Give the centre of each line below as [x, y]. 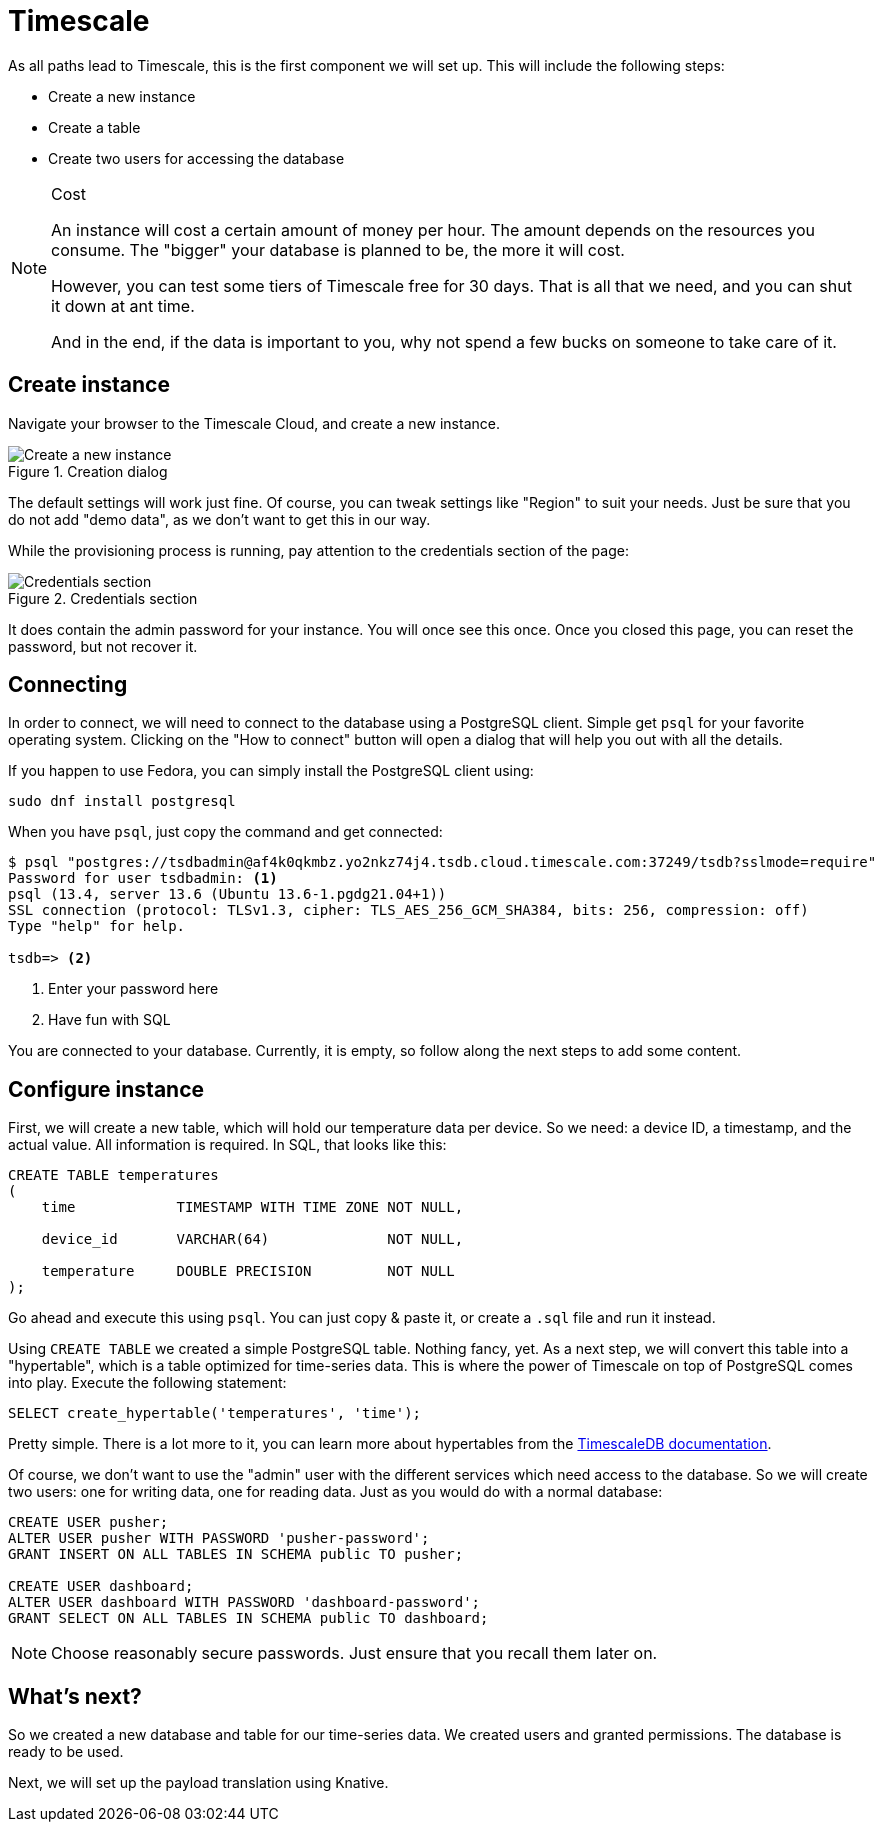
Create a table [94, 127]
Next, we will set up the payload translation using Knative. [198, 1783]
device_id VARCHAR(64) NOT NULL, [252, 1239]
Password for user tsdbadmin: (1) [143, 878]
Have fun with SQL [109, 1020]
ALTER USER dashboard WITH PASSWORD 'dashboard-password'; [244, 1602]
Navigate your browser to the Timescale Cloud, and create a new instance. [254, 423]
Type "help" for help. [97, 926]
